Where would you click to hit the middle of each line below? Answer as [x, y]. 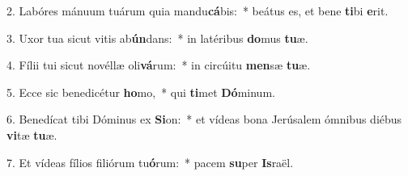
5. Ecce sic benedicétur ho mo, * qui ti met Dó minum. [141, 92]
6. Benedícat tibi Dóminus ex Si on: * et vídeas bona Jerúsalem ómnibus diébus [204, 119]
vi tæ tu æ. [32, 134]
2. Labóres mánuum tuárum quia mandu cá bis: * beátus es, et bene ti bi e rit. [198, 10]
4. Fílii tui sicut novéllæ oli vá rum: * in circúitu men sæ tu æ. [159, 65]
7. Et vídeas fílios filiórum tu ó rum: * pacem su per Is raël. [150, 162]
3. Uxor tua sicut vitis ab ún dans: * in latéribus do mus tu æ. [157, 38]
